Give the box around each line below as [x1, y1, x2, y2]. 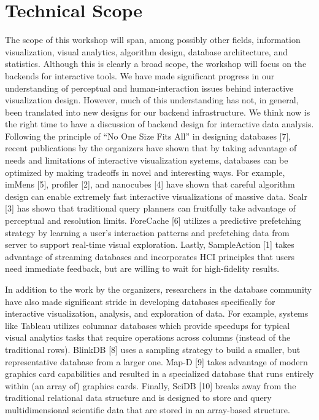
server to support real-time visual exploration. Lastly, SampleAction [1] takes [5, 238, 294, 251]
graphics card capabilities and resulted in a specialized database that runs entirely [5, 367, 314, 380]
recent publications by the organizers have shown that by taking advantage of [5, 141, 297, 154]
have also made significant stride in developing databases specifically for [5, 295, 275, 307]
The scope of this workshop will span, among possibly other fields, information [5, 33, 301, 46]
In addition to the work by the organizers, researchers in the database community [5, 283, 312, 295]
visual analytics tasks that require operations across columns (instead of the [5, 331, 291, 344]
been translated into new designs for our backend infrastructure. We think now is [5, 105, 310, 118]
